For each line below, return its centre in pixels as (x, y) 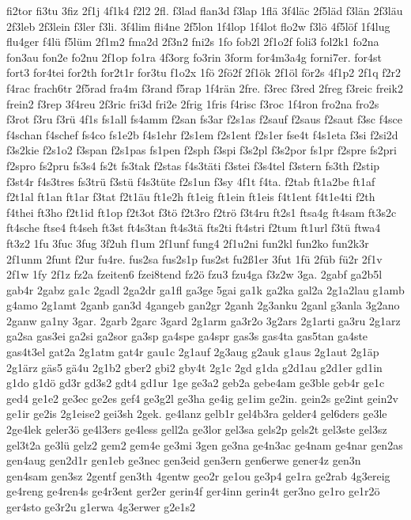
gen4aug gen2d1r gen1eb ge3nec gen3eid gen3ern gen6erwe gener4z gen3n (184, 460)
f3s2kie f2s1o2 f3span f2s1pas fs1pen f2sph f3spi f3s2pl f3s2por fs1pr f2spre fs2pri (202, 150)
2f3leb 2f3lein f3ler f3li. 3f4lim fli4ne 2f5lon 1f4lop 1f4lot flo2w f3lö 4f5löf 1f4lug (198, 26)
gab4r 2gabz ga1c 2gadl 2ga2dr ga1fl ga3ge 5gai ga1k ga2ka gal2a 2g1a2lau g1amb (205, 289)
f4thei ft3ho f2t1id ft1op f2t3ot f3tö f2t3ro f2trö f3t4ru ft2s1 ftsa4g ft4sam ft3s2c (202, 212)
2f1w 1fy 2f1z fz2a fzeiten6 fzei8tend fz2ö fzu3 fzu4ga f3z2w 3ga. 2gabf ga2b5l (194, 274)
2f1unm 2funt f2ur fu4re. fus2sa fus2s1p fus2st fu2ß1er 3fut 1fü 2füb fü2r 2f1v (194, 258)
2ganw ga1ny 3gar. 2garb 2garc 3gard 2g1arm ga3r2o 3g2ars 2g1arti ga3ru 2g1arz (204, 320)
